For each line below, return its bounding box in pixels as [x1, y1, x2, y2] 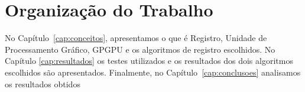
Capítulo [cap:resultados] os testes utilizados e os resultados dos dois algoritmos [5, 54, 293, 67]
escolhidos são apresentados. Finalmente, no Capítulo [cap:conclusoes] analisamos [5, 66, 301, 78]
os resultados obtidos [5, 77, 80, 90]
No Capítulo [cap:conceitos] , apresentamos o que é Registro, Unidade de [5, 32, 267, 44]
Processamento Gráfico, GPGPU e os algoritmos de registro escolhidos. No [5, 43, 275, 55]
